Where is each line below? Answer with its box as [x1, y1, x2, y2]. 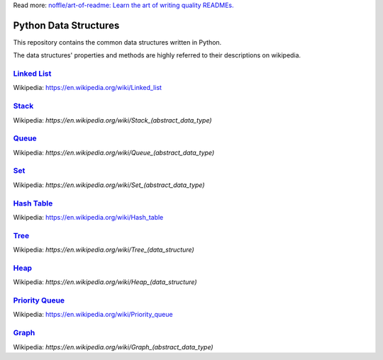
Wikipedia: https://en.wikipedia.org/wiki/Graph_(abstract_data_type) [13, 342, 213, 351]
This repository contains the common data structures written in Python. [13, 38, 222, 46]
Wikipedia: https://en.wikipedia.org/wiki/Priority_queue [13, 310, 173, 319]
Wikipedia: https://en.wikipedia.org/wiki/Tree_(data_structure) [13, 245, 194, 254]
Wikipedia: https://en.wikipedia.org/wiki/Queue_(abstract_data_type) [13, 148, 215, 157]
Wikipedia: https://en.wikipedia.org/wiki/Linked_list [13, 84, 162, 92]
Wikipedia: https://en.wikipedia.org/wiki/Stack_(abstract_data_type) [13, 116, 212, 124]
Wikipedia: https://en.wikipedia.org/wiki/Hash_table [13, 213, 164, 221]
